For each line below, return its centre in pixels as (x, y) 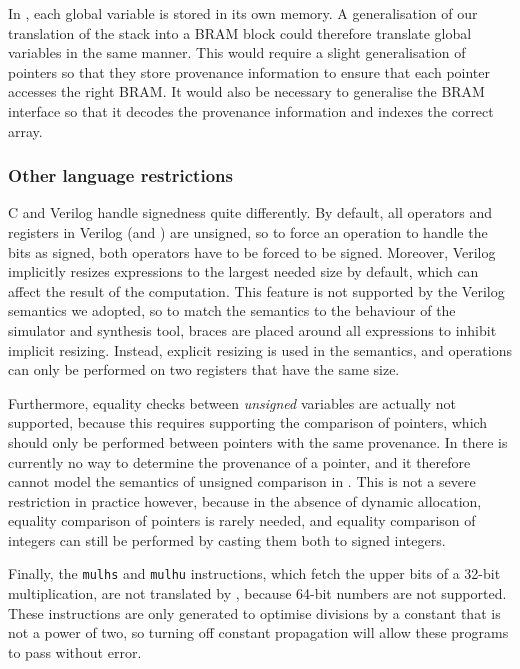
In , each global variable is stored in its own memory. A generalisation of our (243, 13)
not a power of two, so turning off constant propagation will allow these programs (258, 632)
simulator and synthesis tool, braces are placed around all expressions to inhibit (252, 329)
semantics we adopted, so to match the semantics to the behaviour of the (232, 310)
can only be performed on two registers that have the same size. (204, 369)
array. (25, 130)
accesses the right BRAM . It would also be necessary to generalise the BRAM (246, 91)
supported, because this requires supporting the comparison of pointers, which (248, 422)
